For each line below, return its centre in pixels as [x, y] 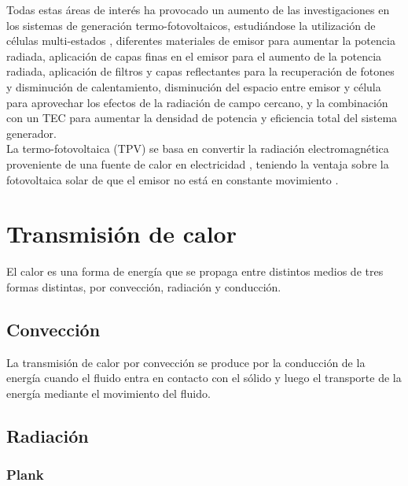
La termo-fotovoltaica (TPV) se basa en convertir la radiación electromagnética [198, 148]
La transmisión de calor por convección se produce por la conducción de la [186, 362]
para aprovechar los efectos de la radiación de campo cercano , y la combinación [197, 102]
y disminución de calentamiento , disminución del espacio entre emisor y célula [194, 86]
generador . [31, 133]
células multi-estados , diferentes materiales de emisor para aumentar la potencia [201, 41]
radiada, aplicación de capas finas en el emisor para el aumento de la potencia [194, 56]
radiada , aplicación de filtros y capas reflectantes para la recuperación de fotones [200, 71]
